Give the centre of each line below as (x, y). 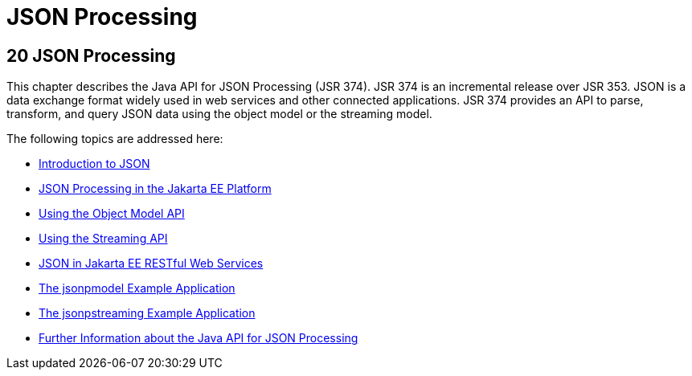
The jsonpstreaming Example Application (147, 313)
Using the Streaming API (103, 239)
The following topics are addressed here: (115, 139)
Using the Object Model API (112, 214)
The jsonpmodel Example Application (137, 288)
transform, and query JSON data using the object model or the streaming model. (219, 114)
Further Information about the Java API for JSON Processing (199, 338)
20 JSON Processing (91, 55)
